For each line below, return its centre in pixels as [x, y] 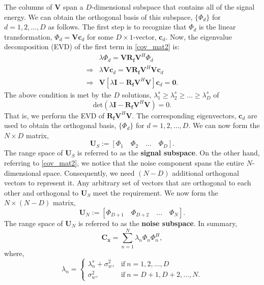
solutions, [137, 94]
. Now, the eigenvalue [199, 36]
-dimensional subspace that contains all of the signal [173, 7]
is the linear [217, 27]
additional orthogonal [206, 172]
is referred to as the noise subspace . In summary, [158, 223]
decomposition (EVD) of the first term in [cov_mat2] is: [92, 46]
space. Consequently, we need [89, 172]
